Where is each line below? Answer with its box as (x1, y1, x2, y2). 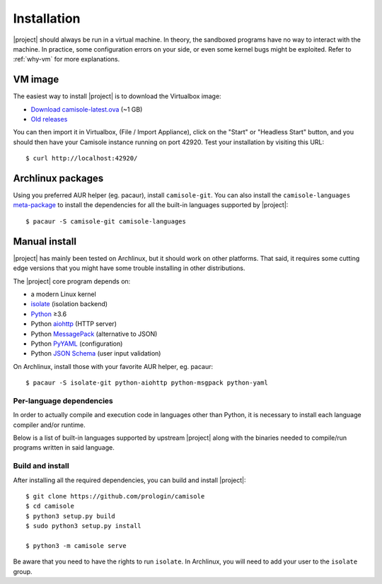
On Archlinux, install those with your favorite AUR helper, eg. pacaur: (13, 362, 214, 370)
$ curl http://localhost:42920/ (25, 154, 138, 163)
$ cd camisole (25, 502, 74, 510)
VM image (13, 74, 59, 86)
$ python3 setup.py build (25, 512, 116, 520)
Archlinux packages (13, 173, 104, 184)
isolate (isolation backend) (30, 300, 108, 308)
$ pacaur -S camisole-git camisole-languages (25, 217, 187, 226)
